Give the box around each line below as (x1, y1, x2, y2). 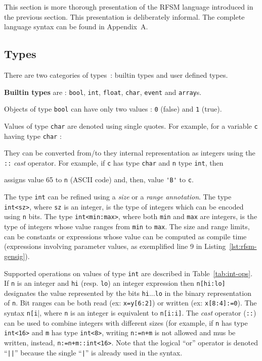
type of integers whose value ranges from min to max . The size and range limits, (4, 221, 250, 232)
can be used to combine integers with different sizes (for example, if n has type (4, 317, 248, 328)
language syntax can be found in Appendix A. (4, 21, 148, 32)
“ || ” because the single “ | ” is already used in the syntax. (4, 347, 183, 357)
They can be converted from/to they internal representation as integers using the (4, 147, 255, 158)
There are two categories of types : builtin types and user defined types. (4, 69, 228, 80)
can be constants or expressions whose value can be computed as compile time (4, 231, 247, 241)
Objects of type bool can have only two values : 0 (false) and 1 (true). (4, 104, 222, 114)
